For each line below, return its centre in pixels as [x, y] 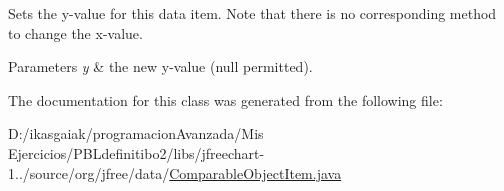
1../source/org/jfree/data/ [89, 172]
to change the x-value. [75, 32]
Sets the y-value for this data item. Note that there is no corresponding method [252, 13]
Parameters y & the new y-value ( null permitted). [160, 66]
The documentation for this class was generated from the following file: [225, 99]
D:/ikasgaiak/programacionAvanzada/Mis [136, 133]
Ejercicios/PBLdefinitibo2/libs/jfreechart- [136, 152]
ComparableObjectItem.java [255, 172]
